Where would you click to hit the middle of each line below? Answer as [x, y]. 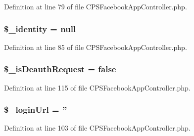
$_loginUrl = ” [36, 110]
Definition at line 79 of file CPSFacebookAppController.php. [96, 6]
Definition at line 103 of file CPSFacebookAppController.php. [97, 128]
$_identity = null [40, 28]
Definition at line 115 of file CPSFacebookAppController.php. [97, 87]
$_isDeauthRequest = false [60, 69]
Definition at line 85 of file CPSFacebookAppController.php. [96, 47]
